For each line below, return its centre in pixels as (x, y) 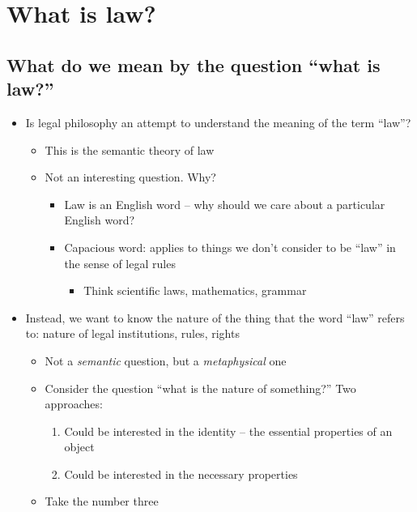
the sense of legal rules (120, 263)
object (79, 447)
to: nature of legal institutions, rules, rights (132, 333)
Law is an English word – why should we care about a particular (225, 204)
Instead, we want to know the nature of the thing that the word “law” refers (215, 317)
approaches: (74, 404)
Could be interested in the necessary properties (181, 474)
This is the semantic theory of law (130, 149)
